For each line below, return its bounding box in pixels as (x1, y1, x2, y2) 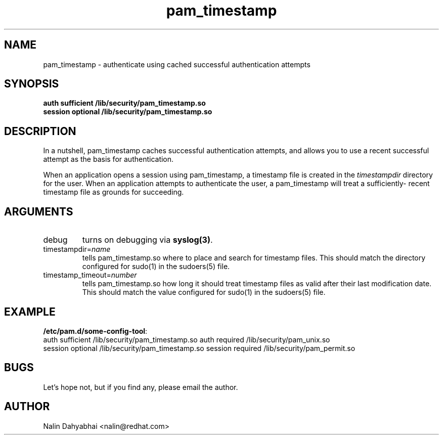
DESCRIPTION (4, 124, 76, 138)
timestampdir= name (43, 245, 111, 254)
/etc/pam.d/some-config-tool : (43, 326, 148, 335)
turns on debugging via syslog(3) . (82, 235, 213, 245)
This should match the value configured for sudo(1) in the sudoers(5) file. (82, 288, 326, 297)
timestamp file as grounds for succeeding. (43, 188, 184, 197)
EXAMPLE (4, 305, 56, 318)
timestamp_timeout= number (43, 271, 137, 280)
